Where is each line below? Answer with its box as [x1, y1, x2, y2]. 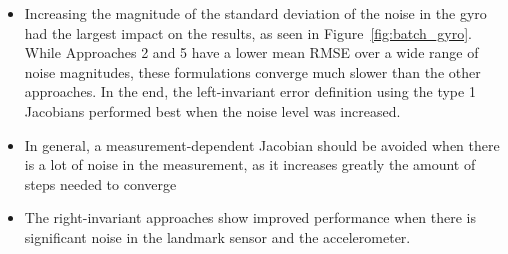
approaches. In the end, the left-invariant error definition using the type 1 [24, 81, 476, 102]
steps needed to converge [24, 173, 177, 194]
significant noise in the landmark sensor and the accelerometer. [24, 226, 411, 247]
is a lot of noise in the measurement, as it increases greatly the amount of [24, 154, 476, 175]
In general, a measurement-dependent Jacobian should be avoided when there [24, 134, 500, 155]
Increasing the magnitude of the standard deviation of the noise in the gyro [24, 3, 487, 23]
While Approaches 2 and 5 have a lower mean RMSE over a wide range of [24, 42, 479, 63]
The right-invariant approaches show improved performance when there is [24, 207, 477, 228]
